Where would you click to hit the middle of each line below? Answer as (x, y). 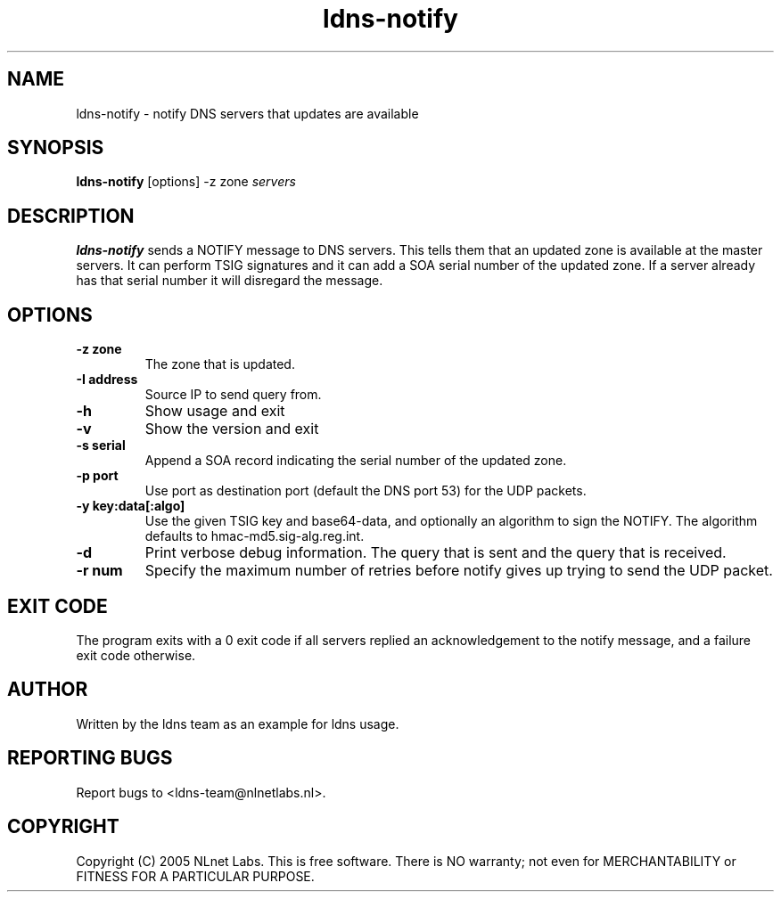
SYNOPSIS (56, 148)
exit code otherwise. (136, 655)
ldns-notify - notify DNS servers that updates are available (247, 113)
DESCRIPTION (71, 216)
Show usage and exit (215, 411)
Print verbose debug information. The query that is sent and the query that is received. (436, 553)
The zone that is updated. (220, 364)
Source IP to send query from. (233, 395)
